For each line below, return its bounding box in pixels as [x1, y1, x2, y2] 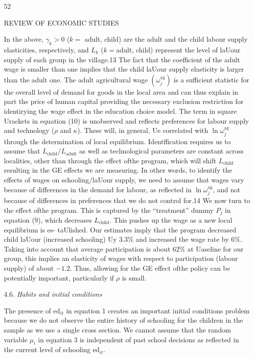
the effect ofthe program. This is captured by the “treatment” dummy [4, 205, 214, 215]
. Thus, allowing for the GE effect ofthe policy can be [70, 262, 231, 273]
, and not [212, 184, 240, 194]
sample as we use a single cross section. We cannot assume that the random [4, 324, 231, 334]
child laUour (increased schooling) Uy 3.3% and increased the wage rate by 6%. [4, 234, 242, 244]
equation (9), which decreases [4, 215, 92, 225]
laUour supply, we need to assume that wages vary [92, 174, 244, 184]
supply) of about [4, 262, 54, 273]
